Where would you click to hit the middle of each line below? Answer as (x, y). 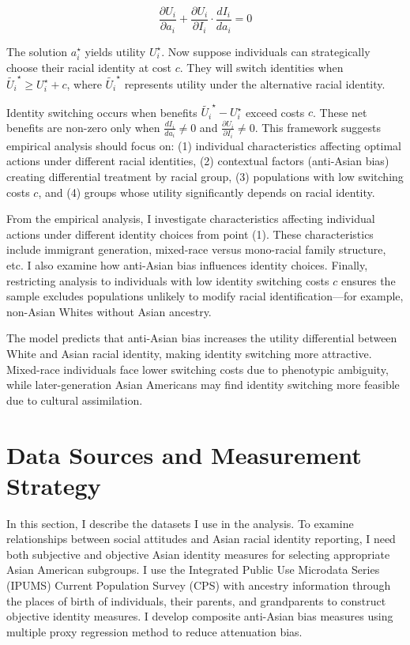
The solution (37, 51)
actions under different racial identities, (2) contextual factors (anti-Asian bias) (198, 161)
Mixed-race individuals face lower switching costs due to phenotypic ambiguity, (197, 369)
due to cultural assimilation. (75, 400)
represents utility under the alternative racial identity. (255, 83)
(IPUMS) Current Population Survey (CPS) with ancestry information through (199, 585)
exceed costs (275, 112)
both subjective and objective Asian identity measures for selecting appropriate (198, 554)
